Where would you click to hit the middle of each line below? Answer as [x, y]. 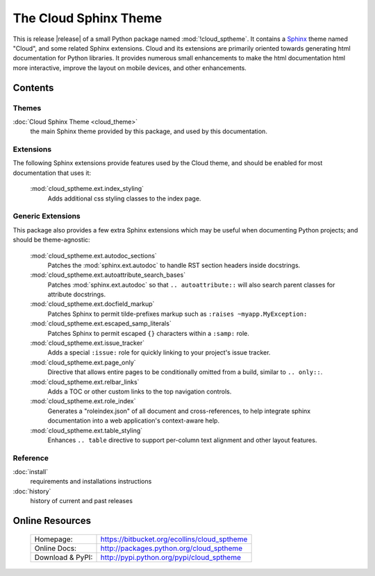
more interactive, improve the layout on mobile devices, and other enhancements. [130, 68]
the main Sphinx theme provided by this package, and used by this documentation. [149, 131]
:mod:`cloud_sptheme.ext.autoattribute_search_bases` [108, 275]
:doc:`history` [32, 491]
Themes [27, 108]
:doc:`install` [31, 472]
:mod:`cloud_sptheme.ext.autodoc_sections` [94, 255]
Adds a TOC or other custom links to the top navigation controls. [140, 391]
